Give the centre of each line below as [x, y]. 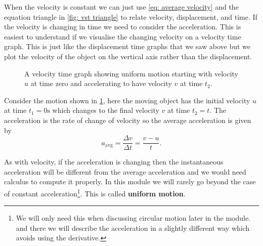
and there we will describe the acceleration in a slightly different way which [133, 228]
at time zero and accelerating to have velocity [101, 83]
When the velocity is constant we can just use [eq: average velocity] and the [121, 7]
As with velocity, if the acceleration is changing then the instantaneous [114, 162]
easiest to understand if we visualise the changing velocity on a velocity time [123, 36]
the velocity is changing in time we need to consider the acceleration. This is [123, 27]
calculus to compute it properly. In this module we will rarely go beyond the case [130, 181]
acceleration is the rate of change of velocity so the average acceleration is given [128, 120]
